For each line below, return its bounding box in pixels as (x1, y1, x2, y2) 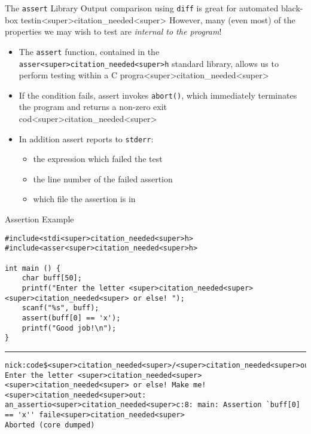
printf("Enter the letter (22, 283, 125, 292)
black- (280, 2, 303, 14)
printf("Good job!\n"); (22, 323, 117, 332)
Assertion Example (5, 213, 74, 225)
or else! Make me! (133, 381, 206, 390)
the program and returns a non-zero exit (19, 100, 167, 113)
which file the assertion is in (33, 192, 136, 205)
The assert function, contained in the (19, 45, 160, 57)
